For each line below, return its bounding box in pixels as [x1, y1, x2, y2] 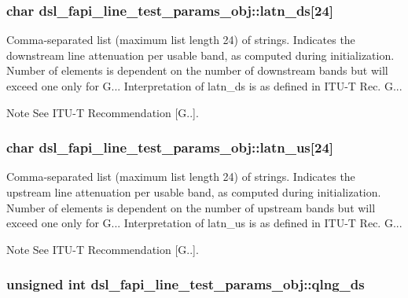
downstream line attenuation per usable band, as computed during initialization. [6, 46, 395, 63]
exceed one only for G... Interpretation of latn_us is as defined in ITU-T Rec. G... [6, 215, 402, 231]
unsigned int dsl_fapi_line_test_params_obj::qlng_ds [6, 274, 365, 294]
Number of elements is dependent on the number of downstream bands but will [6, 62, 388, 79]
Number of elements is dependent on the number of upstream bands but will [6, 199, 376, 215]
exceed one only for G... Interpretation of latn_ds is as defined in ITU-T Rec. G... [6, 78, 402, 94]
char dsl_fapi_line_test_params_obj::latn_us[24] [6, 138, 334, 157]
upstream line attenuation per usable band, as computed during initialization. [6, 184, 381, 200]
